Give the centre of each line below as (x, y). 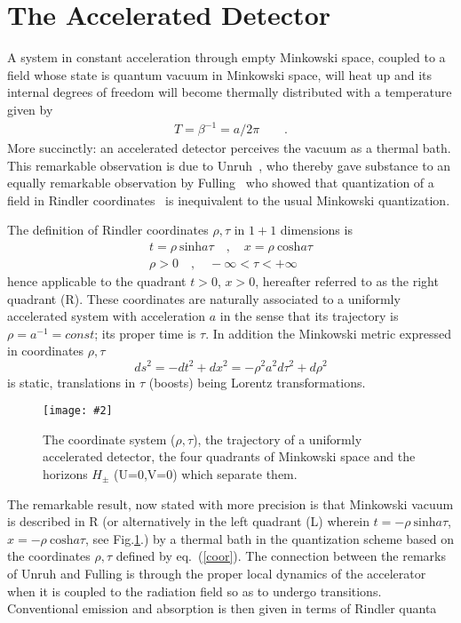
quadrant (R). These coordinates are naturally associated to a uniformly (204, 298)
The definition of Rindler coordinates (108, 230)
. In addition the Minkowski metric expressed (328, 333)
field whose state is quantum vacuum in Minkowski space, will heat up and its (220, 74)
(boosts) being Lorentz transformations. (257, 382)
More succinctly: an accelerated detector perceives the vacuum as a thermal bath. (229, 148)
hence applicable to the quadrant (97, 281)
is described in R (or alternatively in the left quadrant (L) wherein (188, 521)
